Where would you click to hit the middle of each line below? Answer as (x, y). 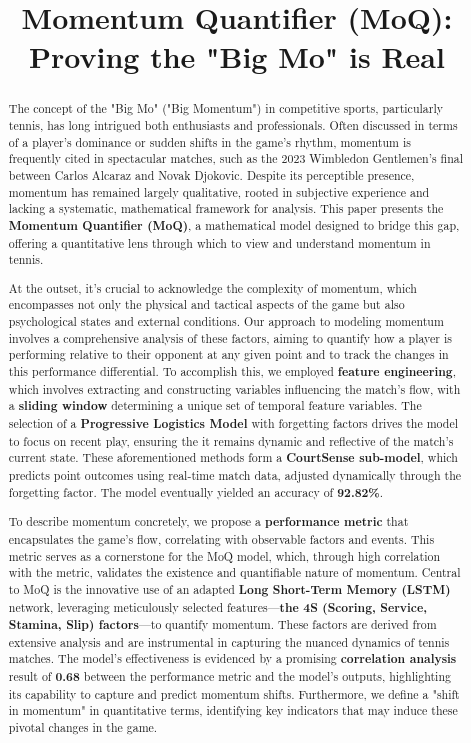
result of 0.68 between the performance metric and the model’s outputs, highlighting (229, 677)
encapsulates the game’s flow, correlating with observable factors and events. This (221, 538)
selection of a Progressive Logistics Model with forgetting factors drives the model (233, 424)
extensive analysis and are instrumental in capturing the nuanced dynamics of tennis (229, 641)
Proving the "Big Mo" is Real (237, 56)
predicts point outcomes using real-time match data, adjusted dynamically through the (235, 475)
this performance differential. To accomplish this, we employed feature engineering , (232, 372)
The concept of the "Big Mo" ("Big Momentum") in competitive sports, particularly (225, 108)
